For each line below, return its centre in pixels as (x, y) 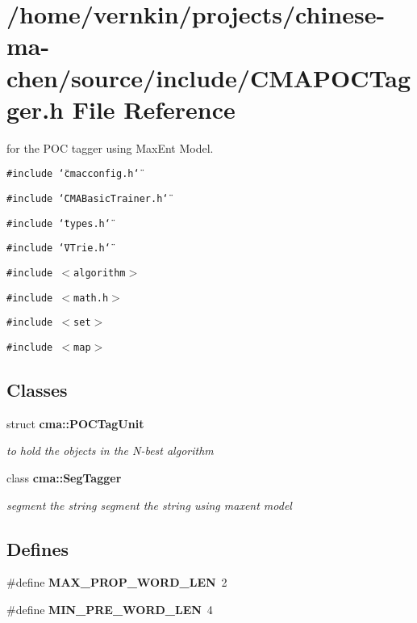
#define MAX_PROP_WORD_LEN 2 (117, 582)
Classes (37, 389)
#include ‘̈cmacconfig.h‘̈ (73, 174)
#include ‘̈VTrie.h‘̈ (58, 248)
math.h (91, 298)
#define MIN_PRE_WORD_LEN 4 (110, 609)
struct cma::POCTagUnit (75, 423)
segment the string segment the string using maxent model (149, 505)
